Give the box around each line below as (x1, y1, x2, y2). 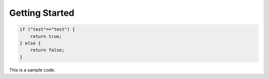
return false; (30, 47, 65, 53)
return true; (30, 34, 62, 39)
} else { (19, 40, 41, 46)
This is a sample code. (9, 67, 56, 73)
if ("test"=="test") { (19, 27, 75, 32)
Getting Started (9, 7, 75, 18)
